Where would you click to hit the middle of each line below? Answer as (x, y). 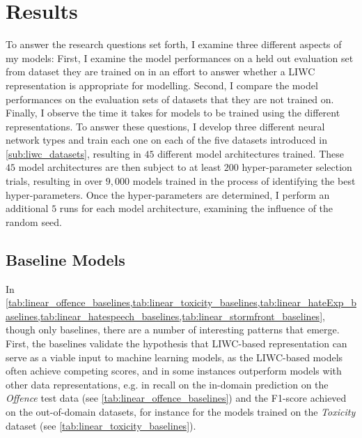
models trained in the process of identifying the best (244, 181)
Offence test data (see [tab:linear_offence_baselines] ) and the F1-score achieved (176, 398)
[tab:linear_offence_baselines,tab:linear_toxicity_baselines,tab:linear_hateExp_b (181, 302)
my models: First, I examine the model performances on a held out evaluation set (180, 58)
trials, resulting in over (54, 181)
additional (27, 208)
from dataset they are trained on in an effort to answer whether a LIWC (160, 71)
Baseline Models (65, 259)
